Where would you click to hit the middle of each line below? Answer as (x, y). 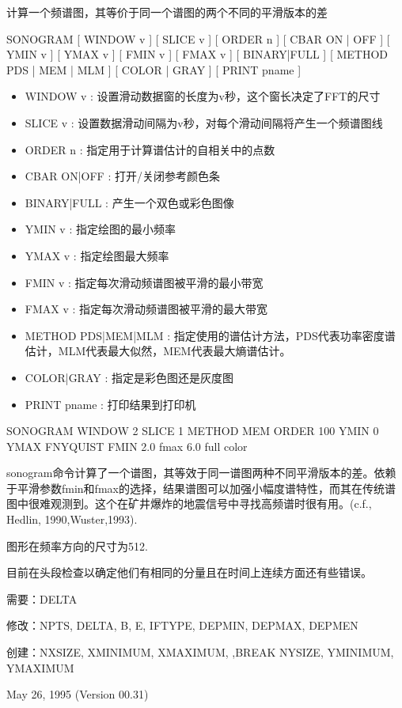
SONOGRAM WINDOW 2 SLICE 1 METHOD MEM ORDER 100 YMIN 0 (193, 431)
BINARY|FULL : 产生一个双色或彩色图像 (129, 202)
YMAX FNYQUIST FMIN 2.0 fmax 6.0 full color (127, 446)
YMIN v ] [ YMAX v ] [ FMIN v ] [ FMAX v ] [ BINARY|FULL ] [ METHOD (197, 54)
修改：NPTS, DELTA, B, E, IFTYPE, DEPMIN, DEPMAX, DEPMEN (182, 625)
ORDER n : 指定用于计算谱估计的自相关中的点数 (150, 149)
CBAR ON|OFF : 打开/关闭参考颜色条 (122, 176)
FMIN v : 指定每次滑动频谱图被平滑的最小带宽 (144, 282)
